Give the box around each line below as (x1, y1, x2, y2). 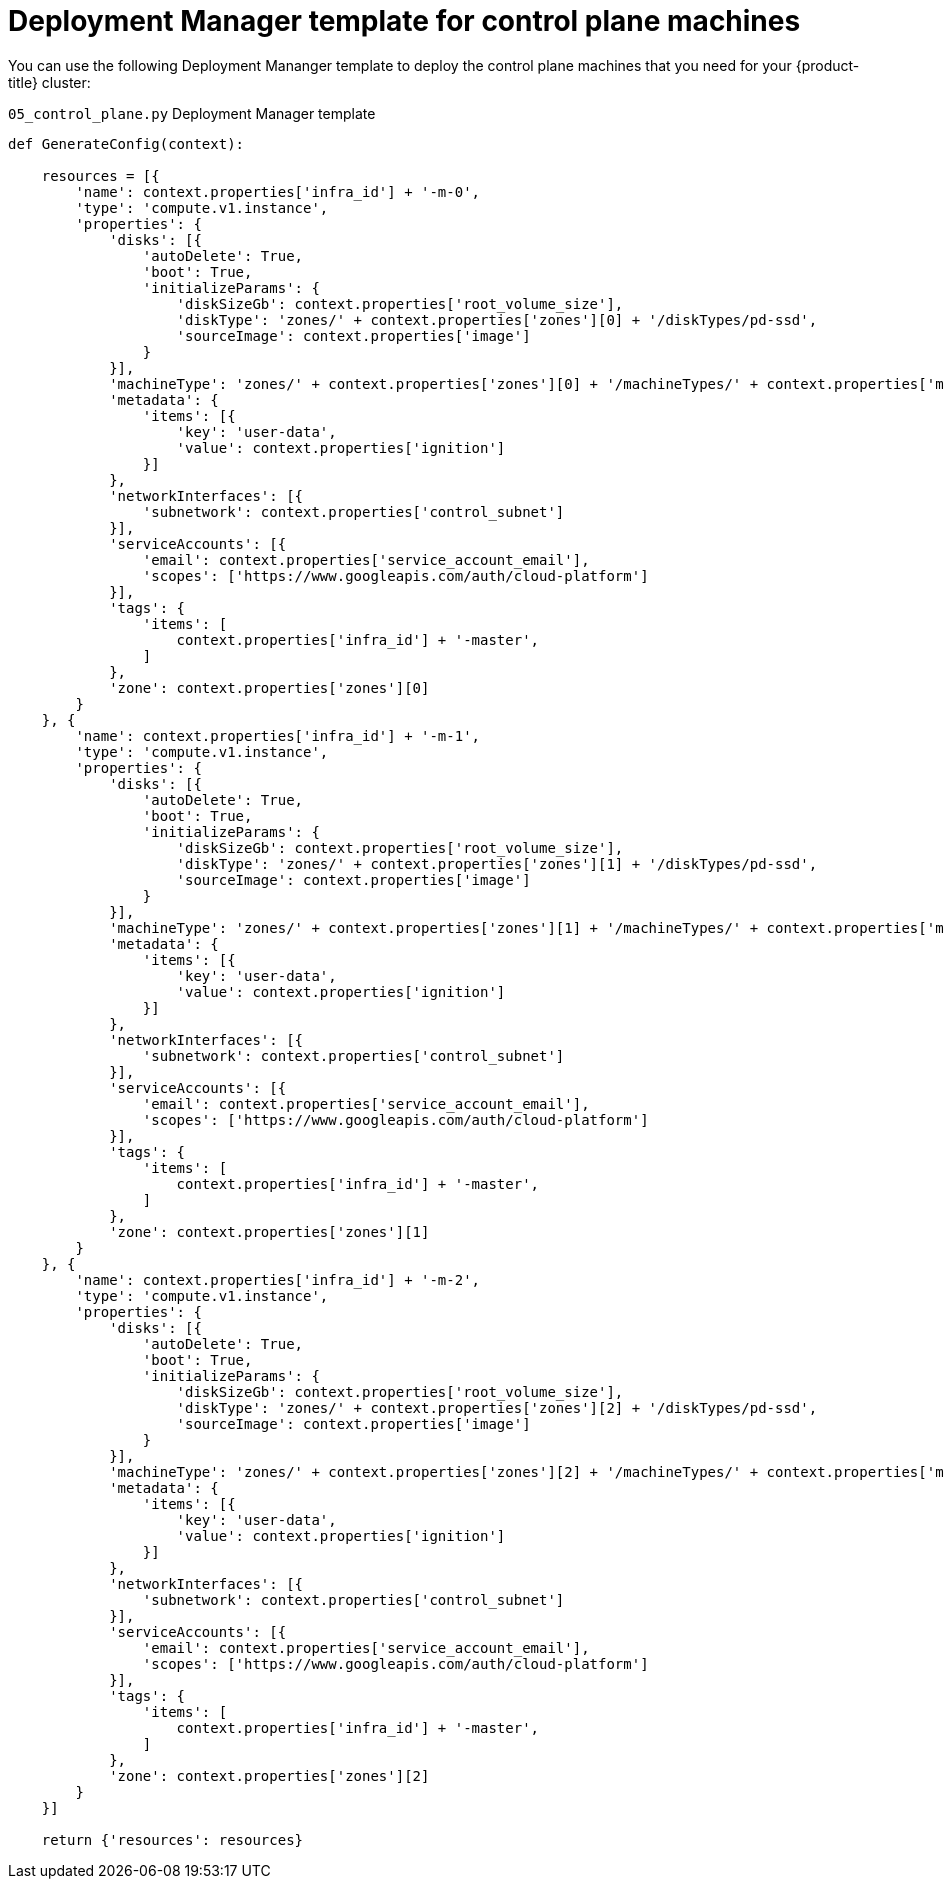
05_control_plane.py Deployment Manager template (8, 104, 376, 122)
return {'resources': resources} (41, 1831, 304, 1848)
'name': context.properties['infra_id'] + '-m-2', (75, 1271, 481, 1288)
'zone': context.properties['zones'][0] (109, 679, 430, 696)
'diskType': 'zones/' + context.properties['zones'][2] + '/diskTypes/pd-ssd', (176, 1399, 818, 1416)
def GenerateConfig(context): (8, 135, 245, 152)
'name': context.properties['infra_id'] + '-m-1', (75, 727, 481, 744)
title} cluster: (8, 73, 91, 91)
